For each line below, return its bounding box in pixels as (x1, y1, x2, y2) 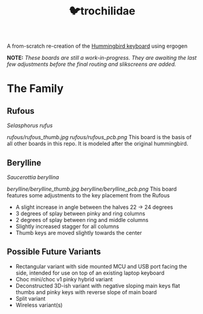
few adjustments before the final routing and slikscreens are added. (7, 61, 176, 68)
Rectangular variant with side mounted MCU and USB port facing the (15, 263, 187, 270)
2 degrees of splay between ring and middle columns (15, 217, 149, 223)
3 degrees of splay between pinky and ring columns (15, 210, 146, 217)
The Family (7, 82, 64, 96)
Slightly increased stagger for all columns (15, 223, 120, 230)
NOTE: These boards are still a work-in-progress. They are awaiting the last (7, 54, 197, 62)
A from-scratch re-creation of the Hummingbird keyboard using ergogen (7, 42, 188, 50)
